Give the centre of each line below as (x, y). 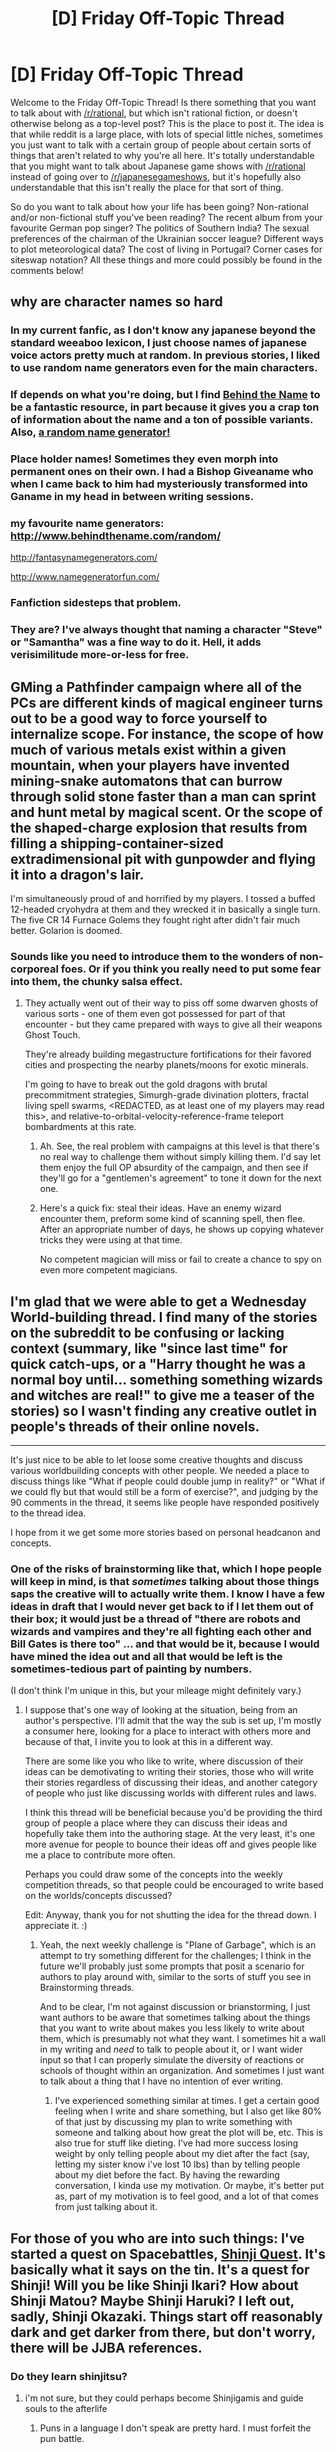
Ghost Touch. (52, 1035)
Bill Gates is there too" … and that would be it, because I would (165, 1644)
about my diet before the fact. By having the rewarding (167, 2175)
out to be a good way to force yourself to (139, 718)
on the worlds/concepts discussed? (98, 1896)
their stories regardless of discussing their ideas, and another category (171, 1783)
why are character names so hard (116, 302)
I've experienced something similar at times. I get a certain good (187, 2101)
